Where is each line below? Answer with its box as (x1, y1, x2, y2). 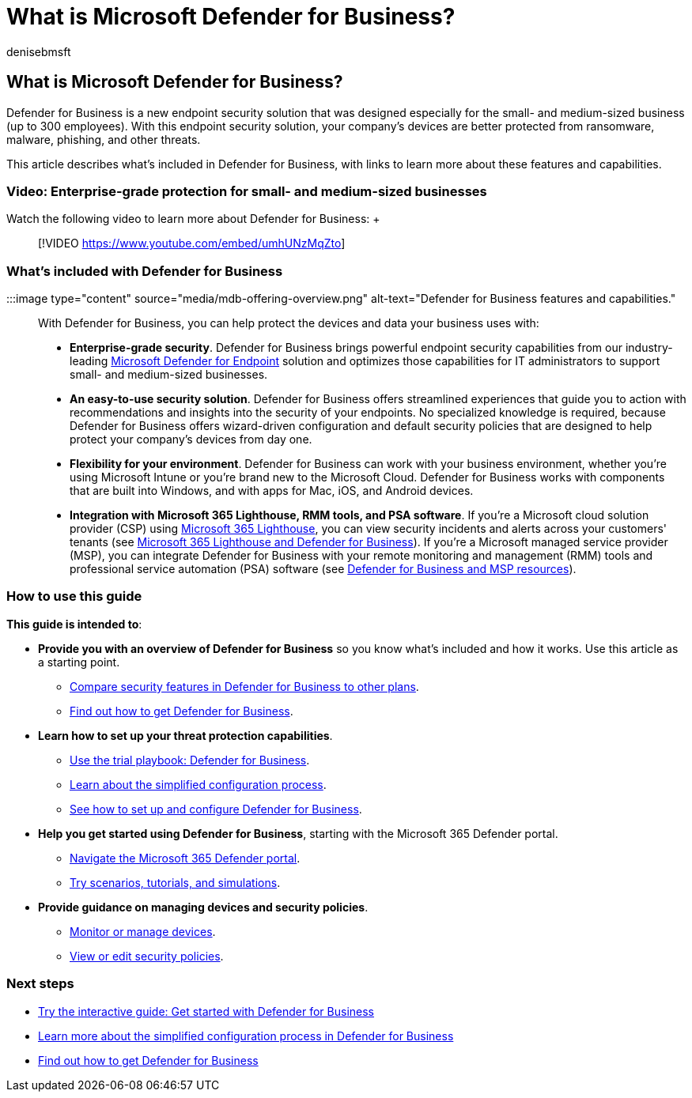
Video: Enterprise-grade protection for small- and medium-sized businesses (6, 183, 487, 199)
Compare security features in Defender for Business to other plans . (70, 679, 419, 693)
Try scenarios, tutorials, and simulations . (70, 875, 281, 889)
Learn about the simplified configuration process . (70, 777, 327, 791)
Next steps (6, 975, 74, 992)
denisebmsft (6, 44, 71, 58)
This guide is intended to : (6, 617, 142, 631)
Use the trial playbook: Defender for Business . (70, 753, 310, 767)
